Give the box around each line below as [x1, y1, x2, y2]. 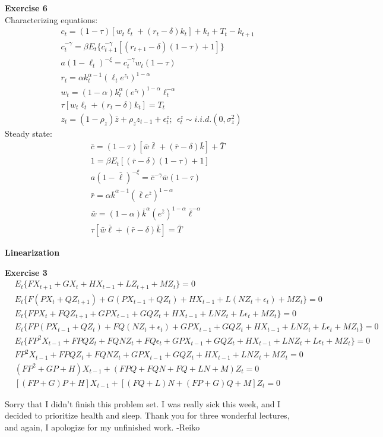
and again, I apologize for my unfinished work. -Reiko [5, 421, 200, 433]
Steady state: [5, 127, 52, 139]
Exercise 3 [5, 266, 48, 278]
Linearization [5, 246, 60, 259]
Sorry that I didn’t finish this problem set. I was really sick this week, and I [5, 397, 281, 410]
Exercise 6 [5, 2, 48, 14]
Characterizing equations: [5, 13, 98, 26]
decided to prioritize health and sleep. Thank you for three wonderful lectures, [5, 409, 290, 422]
